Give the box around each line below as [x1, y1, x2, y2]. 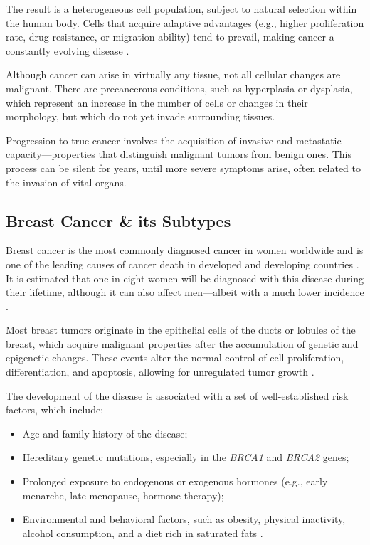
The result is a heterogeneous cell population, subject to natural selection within [6, 1, 357, 16]
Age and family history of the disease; [22, 425, 188, 440]
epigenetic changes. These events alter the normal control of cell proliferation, [6, 350, 344, 365]
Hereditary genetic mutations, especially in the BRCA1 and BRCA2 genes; [22, 450, 349, 465]
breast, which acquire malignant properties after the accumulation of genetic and [6, 336, 359, 351]
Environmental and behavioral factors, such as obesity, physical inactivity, [22, 512, 346, 527]
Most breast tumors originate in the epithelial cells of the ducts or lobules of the [6, 322, 356, 337]
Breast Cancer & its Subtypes [6, 209, 231, 231]
